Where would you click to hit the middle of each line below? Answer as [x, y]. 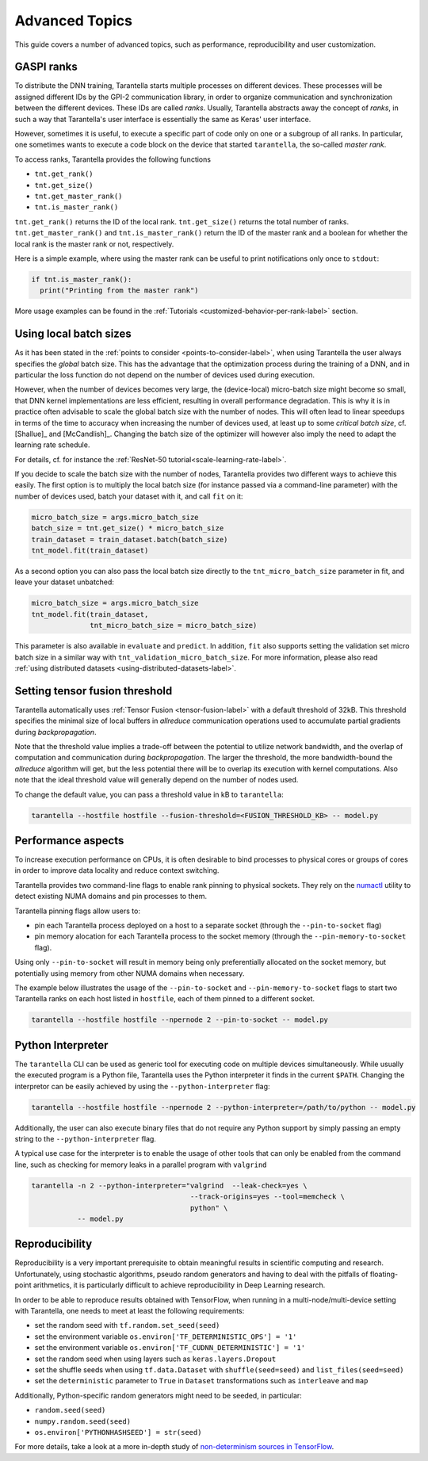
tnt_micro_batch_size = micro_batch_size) [174, 625]
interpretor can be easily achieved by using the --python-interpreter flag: [142, 1086]
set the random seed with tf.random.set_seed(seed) [127, 1325]
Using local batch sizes [73, 334]
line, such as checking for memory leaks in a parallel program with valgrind [141, 1165]
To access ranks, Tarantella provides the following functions [113, 159]
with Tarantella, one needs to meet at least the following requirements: [130, 1310]
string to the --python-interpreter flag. [85, 1138]
